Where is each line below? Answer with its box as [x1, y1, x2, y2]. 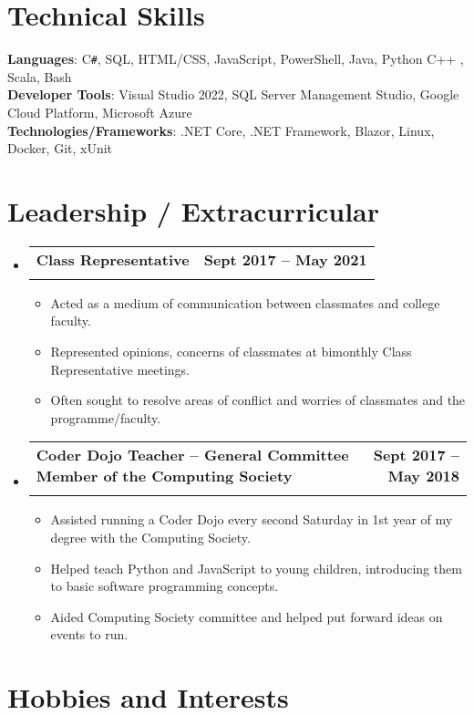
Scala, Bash [7, 67, 72, 86]
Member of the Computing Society [36, 465, 293, 487]
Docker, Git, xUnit [7, 139, 113, 158]
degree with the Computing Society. [50, 528, 251, 547]
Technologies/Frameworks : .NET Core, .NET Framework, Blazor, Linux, [7, 120, 435, 140]
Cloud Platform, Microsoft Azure [7, 102, 192, 121]
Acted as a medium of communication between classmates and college [50, 293, 440, 312]
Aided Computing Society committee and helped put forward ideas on [50, 606, 443, 626]
